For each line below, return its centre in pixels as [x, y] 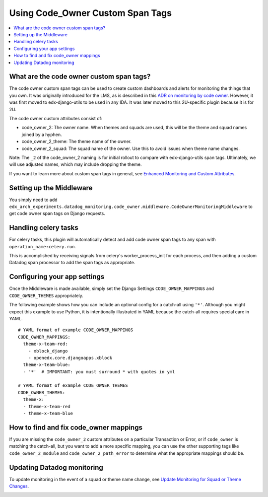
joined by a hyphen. [42, 135]
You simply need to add [33, 200]
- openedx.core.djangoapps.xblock [70, 358]
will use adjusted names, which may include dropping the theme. [75, 164]
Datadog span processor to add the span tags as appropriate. [72, 263]
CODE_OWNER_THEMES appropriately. [46, 295]
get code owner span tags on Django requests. [57, 213]
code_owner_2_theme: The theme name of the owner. [76, 142]
